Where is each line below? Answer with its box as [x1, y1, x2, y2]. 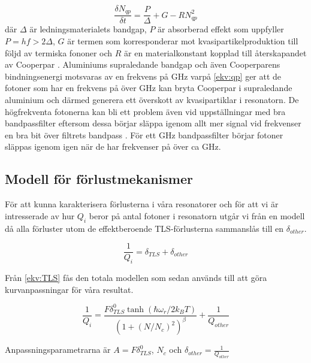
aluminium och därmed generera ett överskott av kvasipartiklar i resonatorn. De [5, 93, 299, 106]
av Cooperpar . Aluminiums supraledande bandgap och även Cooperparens [5, 58, 280, 71]
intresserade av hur [5, 209, 75, 222]
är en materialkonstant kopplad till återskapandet [124, 46, 307, 59]
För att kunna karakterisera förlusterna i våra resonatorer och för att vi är [5, 198, 279, 210]
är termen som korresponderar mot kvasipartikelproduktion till [67, 35, 298, 47]
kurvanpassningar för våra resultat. [5, 283, 134, 295]
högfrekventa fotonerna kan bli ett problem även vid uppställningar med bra [5, 105, 286, 117]
